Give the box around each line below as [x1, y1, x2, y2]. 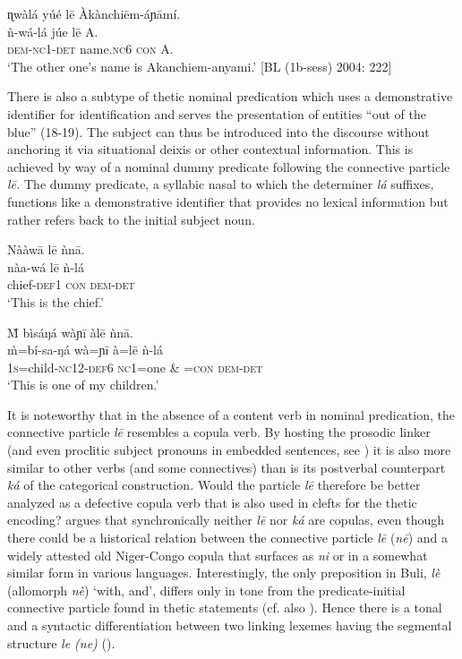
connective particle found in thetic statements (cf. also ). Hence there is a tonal [7, 598, 442, 617]
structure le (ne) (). [7, 633, 115, 652]
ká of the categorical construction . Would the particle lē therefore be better [7, 475, 421, 494]
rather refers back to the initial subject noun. [7, 210, 255, 228]
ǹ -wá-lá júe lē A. [7, 21, 98, 40]
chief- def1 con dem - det [7, 275, 135, 294]
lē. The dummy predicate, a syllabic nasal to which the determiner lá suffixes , [7, 175, 434, 193]
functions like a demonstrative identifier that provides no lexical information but [7, 192, 449, 210]
